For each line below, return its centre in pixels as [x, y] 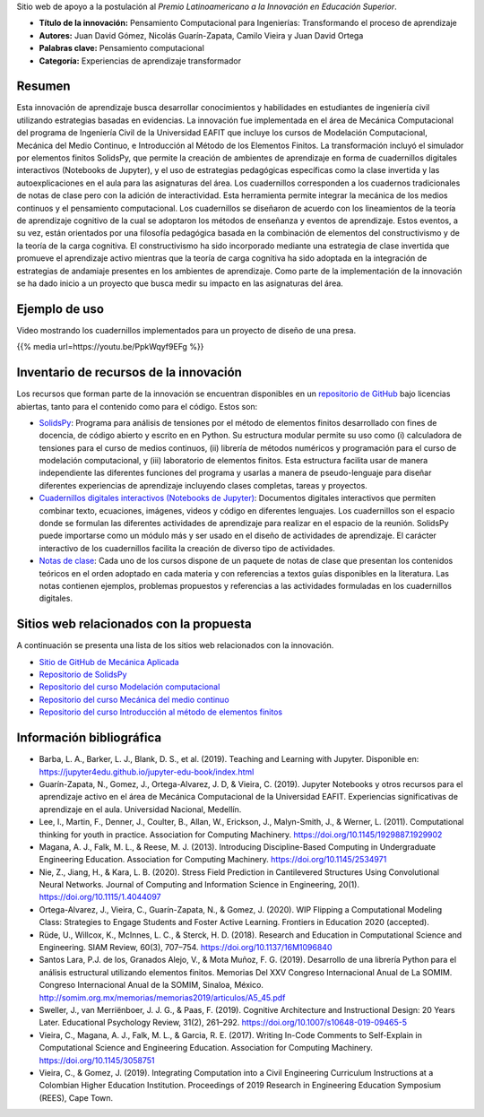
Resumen [43, 87]
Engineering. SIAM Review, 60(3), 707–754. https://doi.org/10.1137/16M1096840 [186, 948]
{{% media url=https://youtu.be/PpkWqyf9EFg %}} [110, 347]
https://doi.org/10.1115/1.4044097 [100, 897]
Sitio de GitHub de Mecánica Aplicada [109, 662]
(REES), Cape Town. [76, 1097]
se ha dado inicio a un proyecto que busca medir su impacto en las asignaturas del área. [180, 283]
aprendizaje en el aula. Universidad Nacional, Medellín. [140, 809]
